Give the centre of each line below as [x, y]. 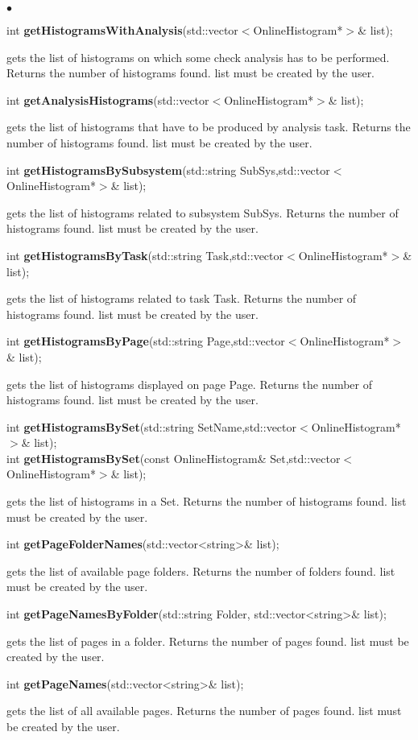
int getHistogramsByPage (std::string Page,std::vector [146, 341]
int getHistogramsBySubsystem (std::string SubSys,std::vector [168, 169]
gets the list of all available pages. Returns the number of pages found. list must [204, 711]
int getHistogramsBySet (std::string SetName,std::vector [152, 426]
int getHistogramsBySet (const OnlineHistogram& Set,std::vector [174, 458]
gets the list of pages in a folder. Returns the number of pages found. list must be [208, 641]
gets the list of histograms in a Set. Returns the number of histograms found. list [207, 501]
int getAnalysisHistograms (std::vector [108, 99]
